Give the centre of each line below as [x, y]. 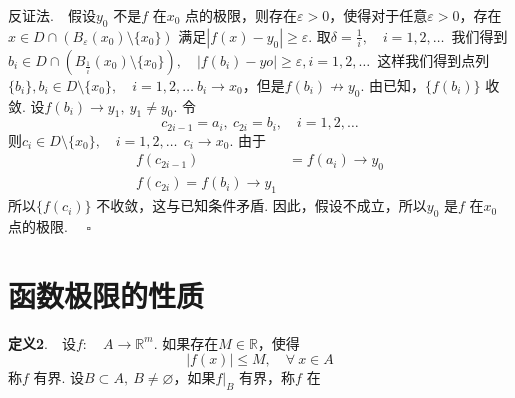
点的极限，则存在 [241, 15]
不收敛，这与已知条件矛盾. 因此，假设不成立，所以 [261, 205]
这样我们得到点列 [433, 59]
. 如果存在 [186, 342]
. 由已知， [393, 84]
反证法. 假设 [52, 15]
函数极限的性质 [106, 294]
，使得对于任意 [378, 15]
